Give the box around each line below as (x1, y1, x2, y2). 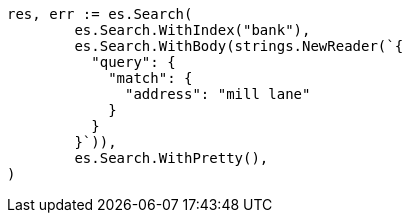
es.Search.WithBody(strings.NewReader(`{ (74, 38, 404, 54)
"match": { (108, 70, 193, 86)
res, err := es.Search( (7, 6, 193, 22)
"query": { (91, 54, 176, 70)
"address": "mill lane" (125, 86, 311, 102)
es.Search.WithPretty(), (74, 150, 269, 166)
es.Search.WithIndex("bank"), (74, 22, 311, 38)
